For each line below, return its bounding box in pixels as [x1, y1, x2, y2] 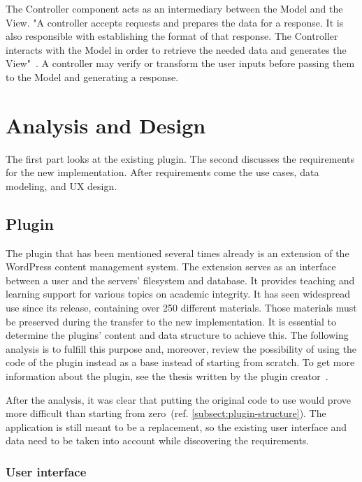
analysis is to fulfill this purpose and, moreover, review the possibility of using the [6, 341, 357, 356]
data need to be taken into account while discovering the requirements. [6, 433, 310, 448]
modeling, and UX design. [6, 178, 117, 193]
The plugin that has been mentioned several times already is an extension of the [6, 245, 349, 260]
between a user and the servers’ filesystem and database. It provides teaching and [6, 272, 355, 287]
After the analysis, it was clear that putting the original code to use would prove [6, 392, 351, 407]
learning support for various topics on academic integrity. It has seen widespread [6, 286, 351, 301]
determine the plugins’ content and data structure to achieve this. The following [6, 328, 349, 342]
